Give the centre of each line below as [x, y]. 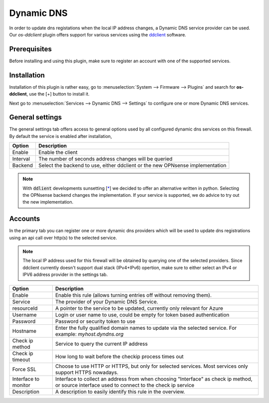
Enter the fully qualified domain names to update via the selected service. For [146, 328]
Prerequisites [30, 49]
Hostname [24, 331]
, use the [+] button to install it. [58, 94]
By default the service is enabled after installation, [61, 136]
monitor [21, 385]
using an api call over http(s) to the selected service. [63, 238]
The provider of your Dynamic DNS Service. [107, 301]
